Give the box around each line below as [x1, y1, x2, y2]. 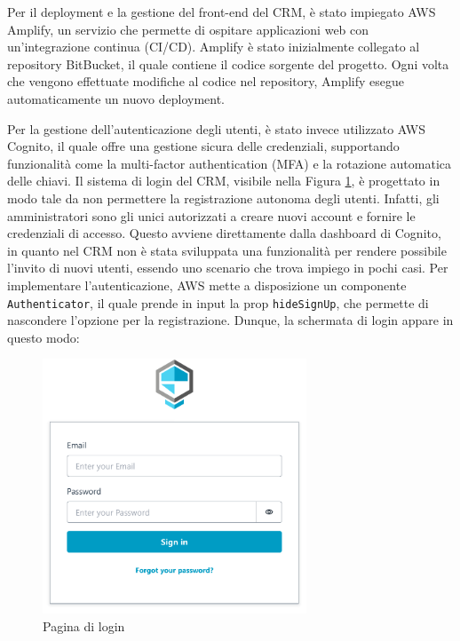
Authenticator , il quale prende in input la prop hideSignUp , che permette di [7, 293, 429, 312]
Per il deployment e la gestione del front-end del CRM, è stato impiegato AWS [7, 3, 436, 20]
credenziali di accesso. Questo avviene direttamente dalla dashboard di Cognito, [7, 224, 441, 242]
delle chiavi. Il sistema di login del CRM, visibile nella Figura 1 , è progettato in [7, 171, 440, 190]
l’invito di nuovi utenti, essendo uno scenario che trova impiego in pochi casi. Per [7, 258, 448, 277]
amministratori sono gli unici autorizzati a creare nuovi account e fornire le [7, 206, 416, 225]
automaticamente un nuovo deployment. [7, 89, 225, 107]
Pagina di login [43, 617, 125, 636]
